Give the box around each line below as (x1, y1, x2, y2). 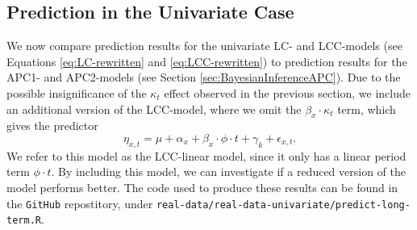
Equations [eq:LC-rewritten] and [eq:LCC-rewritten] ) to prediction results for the (6, 52, 407, 69)
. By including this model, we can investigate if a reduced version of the (51, 163, 407, 180)
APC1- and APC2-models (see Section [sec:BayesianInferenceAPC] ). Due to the (6, 69, 401, 86)
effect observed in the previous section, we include (164, 84, 411, 101)
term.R (6, 215, 41, 227)
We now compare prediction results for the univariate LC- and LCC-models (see (6, 37, 402, 54)
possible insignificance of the (6, 84, 147, 101)
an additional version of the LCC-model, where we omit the (6, 100, 302, 117)
